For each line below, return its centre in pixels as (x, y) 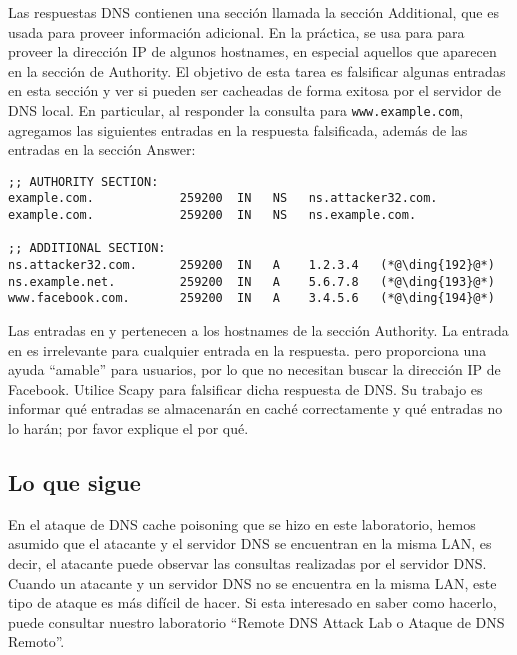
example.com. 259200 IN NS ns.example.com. (212, 215)
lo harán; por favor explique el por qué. (128, 428)
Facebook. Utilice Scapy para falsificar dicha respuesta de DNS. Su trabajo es (245, 388)
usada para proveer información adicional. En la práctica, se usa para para (236, 31)
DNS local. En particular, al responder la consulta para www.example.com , (236, 109)
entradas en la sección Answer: (102, 149)
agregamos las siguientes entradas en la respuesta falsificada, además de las (238, 129)
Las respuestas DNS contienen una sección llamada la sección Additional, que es (253, 12)
